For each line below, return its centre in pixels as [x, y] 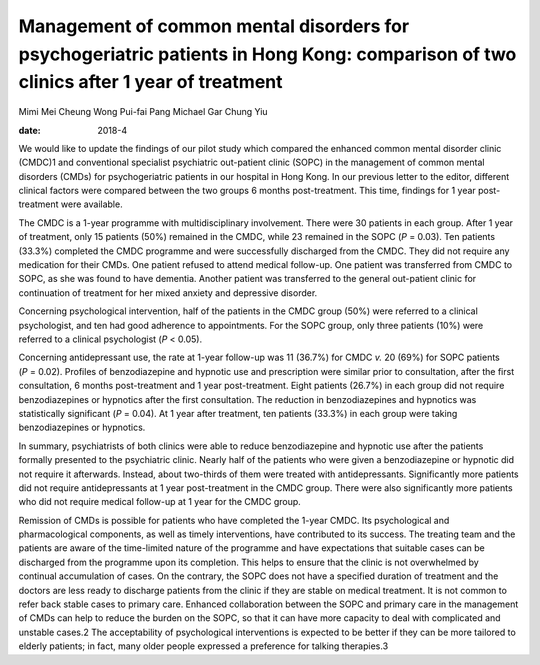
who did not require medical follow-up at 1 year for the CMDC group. [160, 502]
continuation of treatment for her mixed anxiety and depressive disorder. [168, 292]
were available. [92, 204]
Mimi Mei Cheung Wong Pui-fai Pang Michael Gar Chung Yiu [143, 112]
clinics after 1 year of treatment [151, 82]
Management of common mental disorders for [214, 26]
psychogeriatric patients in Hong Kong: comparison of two [267, 54]
